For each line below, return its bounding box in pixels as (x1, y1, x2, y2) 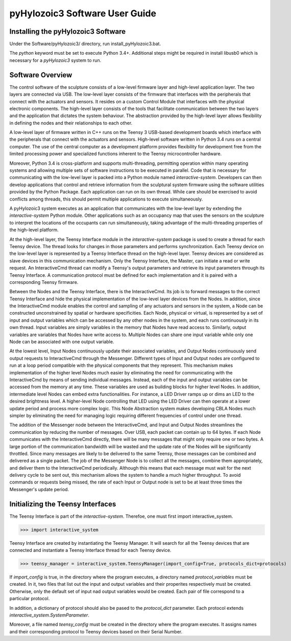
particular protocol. (9, 595, 50, 602)
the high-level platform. (9, 227, 59, 233)
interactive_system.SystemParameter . (9, 612, 89, 618)
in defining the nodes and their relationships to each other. (9, 120, 133, 126)
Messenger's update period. (9, 486, 69, 492)
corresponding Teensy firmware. (9, 279, 79, 285)
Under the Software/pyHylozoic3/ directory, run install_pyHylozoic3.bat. (9, 41, 161, 47)
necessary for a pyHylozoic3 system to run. (9, 57, 102, 63)
